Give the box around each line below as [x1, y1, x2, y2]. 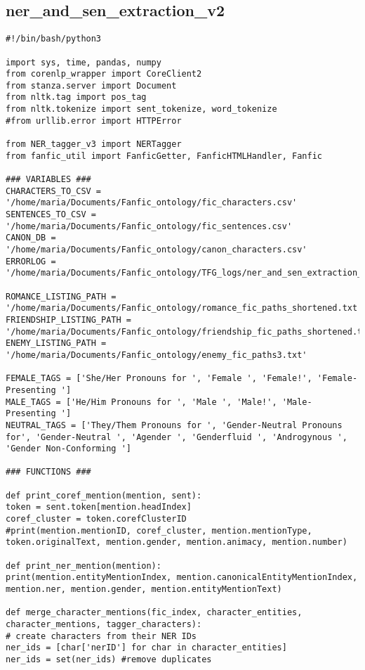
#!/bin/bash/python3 [6, 34, 102, 44]
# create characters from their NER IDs [6, 631, 197, 641]
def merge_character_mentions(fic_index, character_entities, [6, 607, 303, 618]
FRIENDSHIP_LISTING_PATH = [6, 314, 131, 325]
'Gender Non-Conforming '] [6, 444, 131, 454]
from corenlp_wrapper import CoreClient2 [6, 69, 202, 79]
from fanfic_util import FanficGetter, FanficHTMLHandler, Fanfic [6, 150, 323, 161]
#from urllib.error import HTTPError [6, 115, 182, 126]
